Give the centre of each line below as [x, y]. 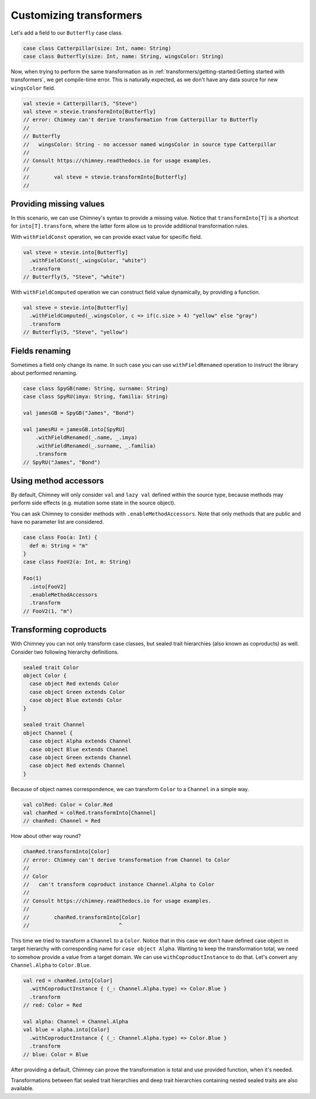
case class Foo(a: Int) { [60, 538]
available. [23, 1088]
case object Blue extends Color [76, 700]
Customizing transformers [77, 15]
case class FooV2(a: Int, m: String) [77, 562]
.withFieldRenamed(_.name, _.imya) [86, 438]
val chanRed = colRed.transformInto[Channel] [90, 813]
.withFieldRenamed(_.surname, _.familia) [96, 446]
